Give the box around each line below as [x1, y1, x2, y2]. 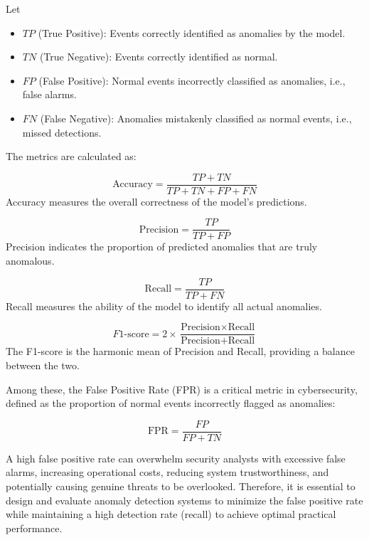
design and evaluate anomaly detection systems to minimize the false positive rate [6, 492, 363, 507]
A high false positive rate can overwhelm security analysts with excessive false [6, 450, 346, 465]
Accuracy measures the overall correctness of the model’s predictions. [6, 194, 307, 208]
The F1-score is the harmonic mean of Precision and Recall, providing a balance [6, 344, 355, 359]
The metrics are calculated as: [6, 149, 137, 164]
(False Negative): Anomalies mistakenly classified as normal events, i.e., [40, 110, 352, 125]
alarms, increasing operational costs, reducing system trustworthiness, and [6, 465, 329, 480]
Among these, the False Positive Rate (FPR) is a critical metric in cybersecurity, [6, 381, 358, 396]
